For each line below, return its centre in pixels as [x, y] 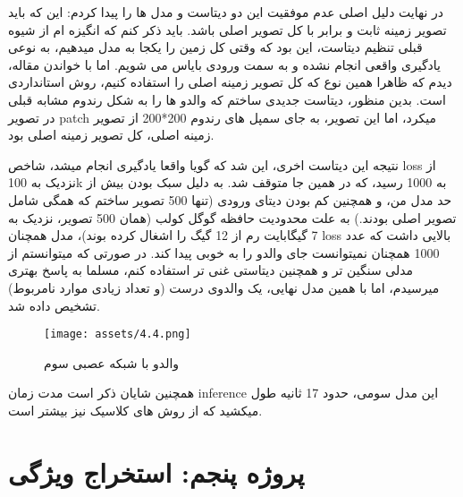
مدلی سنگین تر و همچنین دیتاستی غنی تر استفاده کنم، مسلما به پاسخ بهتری [211, 270]
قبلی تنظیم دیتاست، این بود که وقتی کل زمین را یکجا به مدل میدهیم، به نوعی [215, 47]
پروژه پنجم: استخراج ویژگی [156, 471]
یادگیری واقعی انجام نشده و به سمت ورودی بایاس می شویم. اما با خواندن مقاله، [224, 64]
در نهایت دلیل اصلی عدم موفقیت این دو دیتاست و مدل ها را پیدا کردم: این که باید [226, 12]
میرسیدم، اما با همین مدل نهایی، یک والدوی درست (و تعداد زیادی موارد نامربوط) [224, 287]
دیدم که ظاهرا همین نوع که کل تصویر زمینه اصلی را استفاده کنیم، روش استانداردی [230, 82]
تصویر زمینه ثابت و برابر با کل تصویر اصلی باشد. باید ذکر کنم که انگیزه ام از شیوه [227, 29]
